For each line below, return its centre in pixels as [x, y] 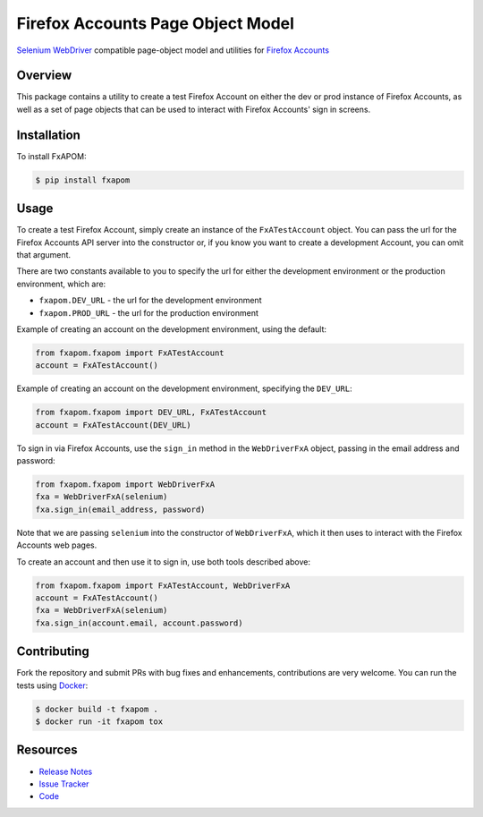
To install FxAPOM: [51, 156]
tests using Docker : [52, 685]
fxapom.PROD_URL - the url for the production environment [149, 312]
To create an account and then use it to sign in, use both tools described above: [163, 562]
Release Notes [66, 771]
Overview [44, 76]
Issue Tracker [64, 784]
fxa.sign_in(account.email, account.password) [139, 623]
